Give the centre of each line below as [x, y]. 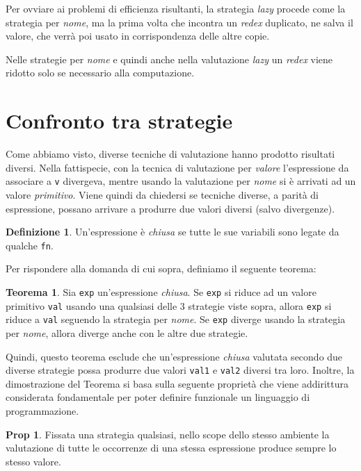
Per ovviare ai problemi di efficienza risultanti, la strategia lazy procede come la [176, 8]
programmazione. [42, 410]
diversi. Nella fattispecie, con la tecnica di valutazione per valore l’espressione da [177, 167]
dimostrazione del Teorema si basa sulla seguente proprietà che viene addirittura [177, 383]
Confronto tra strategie [119, 121]
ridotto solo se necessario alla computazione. [100, 73]
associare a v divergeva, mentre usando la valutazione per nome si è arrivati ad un [181, 181]
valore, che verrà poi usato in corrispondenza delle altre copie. [138, 36]
